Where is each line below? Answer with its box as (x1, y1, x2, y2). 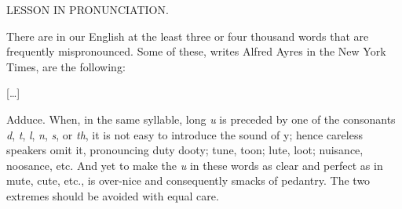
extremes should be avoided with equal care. (6, 187, 219, 204)
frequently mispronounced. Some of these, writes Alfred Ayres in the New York (6, 43, 386, 59)
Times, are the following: (6, 58, 126, 74)
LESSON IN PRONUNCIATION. (6, 2, 169, 17)
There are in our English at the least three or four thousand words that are (6, 27, 369, 44)
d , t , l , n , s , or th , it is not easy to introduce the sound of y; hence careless (6, 126, 363, 142)
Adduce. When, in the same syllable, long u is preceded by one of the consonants (6, 110, 396, 127)
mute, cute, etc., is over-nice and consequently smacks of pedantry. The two (6, 172, 371, 189)
